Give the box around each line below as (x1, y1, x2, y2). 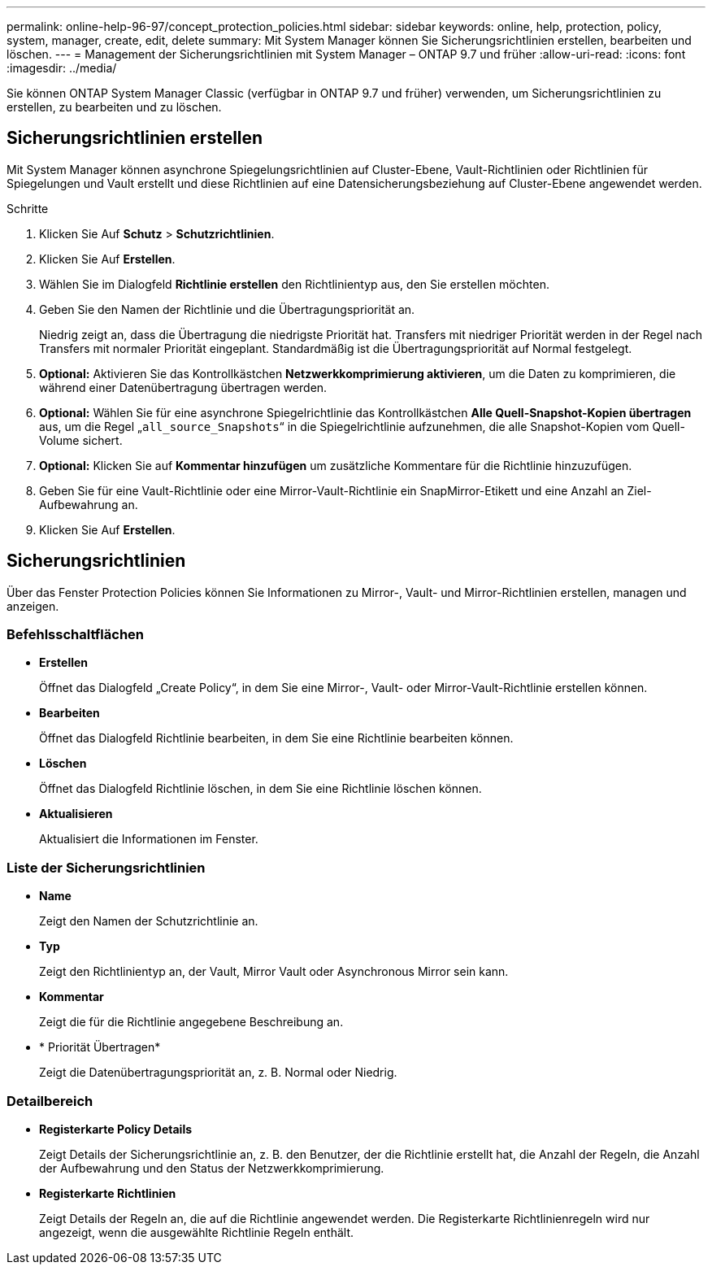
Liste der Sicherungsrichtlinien (7, 859, 206, 876)
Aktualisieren (39, 807, 113, 821)
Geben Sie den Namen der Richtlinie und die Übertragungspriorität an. (39, 302, 415, 316)
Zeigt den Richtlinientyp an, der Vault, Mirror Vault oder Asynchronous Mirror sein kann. (39, 964, 509, 979)
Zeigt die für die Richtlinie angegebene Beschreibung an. (39, 1015, 344, 1029)
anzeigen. (7, 599, 59, 613)
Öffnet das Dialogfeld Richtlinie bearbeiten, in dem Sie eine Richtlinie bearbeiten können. (39, 731, 514, 746)
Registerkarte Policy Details (39, 1121, 193, 1136)
